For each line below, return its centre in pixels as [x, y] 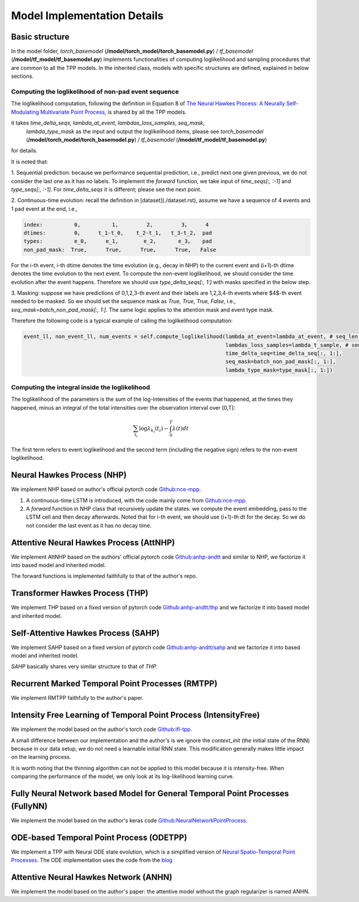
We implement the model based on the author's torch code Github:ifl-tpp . [102, 729]
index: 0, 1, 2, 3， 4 [116, 225]
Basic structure [40, 37]
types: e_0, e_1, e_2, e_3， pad [118, 241]
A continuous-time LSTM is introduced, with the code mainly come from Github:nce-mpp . [137, 500]
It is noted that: [30, 161]
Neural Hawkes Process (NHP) [69, 475]
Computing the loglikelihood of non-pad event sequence [95, 92]
